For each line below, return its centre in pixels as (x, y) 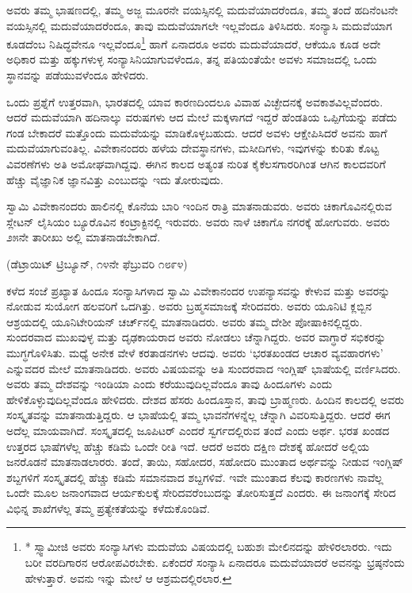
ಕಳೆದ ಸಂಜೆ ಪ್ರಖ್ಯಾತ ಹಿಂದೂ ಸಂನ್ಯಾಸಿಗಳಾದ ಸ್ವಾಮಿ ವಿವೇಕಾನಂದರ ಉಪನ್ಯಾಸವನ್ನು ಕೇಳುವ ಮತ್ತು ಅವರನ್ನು (198, 290)
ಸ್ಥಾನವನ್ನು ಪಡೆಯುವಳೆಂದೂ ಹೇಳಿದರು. (78, 75)
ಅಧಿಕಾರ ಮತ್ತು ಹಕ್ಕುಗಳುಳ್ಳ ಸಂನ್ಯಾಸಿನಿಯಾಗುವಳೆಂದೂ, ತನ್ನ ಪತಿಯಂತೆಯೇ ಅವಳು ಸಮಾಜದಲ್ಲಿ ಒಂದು (192, 59)
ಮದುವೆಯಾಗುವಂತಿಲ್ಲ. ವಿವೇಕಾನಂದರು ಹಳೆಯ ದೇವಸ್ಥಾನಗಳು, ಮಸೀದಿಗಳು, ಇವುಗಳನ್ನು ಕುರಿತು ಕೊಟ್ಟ (193, 148)
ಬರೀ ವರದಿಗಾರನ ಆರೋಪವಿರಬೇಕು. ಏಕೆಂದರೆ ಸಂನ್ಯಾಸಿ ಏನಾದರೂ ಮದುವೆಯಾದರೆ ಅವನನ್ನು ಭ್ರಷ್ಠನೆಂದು (215, 562)
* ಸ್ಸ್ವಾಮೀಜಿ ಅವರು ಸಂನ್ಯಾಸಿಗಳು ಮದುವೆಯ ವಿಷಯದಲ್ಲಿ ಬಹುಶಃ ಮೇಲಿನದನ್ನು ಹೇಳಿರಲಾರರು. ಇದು (208, 547)
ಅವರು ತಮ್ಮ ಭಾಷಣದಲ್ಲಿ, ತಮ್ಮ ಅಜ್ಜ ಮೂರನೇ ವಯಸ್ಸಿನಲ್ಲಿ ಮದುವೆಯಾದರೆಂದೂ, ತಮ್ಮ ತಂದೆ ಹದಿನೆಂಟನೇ (202, 10)
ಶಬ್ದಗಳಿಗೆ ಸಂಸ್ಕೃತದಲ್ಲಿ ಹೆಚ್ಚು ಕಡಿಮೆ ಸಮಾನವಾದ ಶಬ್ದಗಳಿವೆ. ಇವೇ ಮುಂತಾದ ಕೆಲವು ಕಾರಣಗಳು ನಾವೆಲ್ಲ (195, 477)
